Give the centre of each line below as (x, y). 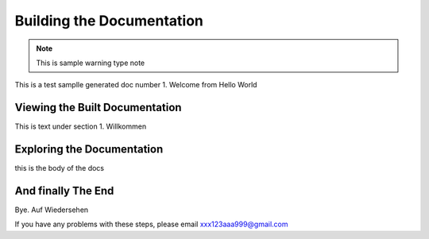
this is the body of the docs (60, 168)
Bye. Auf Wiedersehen (52, 210)
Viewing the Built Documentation (98, 108)
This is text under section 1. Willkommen (81, 126)
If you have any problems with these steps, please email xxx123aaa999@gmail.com (152, 224)
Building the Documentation (109, 21)
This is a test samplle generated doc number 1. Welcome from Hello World (136, 85)
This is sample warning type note (91, 63)
